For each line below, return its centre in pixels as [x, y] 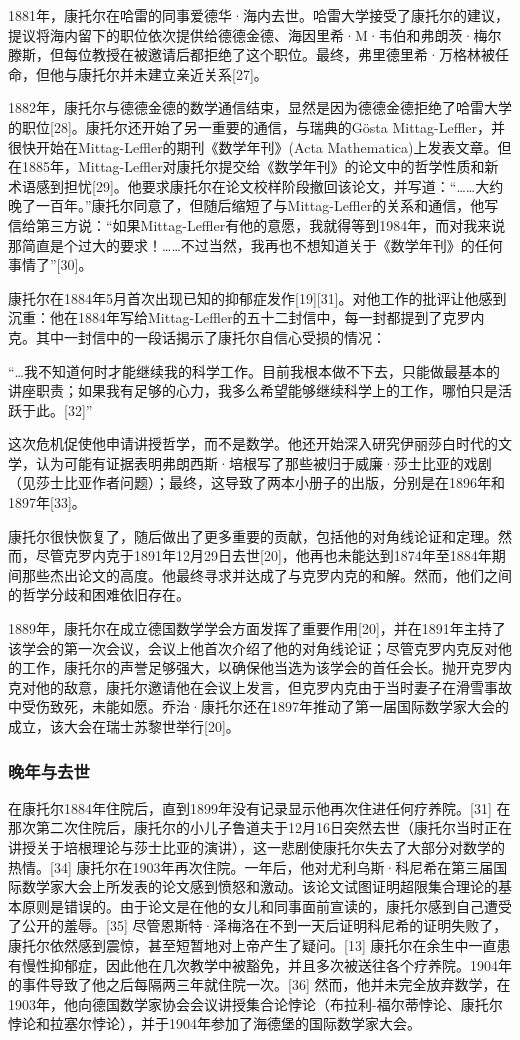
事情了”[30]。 [50, 264]
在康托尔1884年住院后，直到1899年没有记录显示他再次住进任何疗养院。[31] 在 [259, 807]
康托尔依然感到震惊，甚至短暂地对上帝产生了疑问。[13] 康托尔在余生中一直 [252, 944]
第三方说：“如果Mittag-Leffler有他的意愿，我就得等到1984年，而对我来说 [270, 224]
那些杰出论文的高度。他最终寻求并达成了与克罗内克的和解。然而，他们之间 [266, 574]
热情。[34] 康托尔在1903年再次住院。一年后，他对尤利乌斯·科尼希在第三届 [251, 866]
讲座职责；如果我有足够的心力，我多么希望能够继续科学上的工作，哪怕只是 [253, 390]
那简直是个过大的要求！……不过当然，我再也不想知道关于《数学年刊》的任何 [255, 244]
